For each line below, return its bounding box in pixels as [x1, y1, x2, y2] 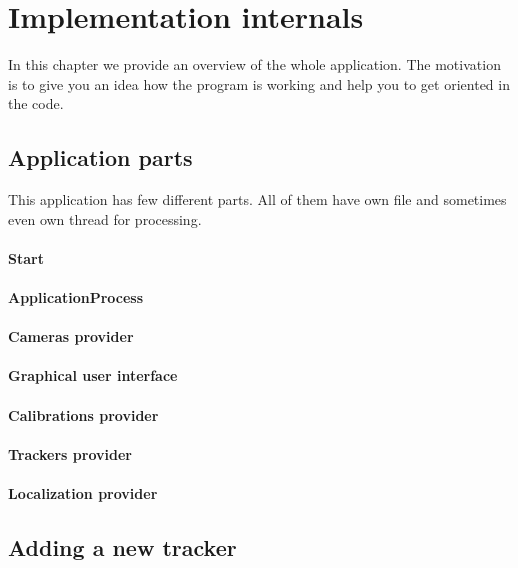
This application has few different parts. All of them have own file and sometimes [8, 189, 507, 210]
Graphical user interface [8, 365, 178, 386]
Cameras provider [8, 326, 134, 347]
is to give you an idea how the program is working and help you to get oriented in [8, 73, 510, 94]
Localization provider [8, 483, 158, 504]
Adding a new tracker [8, 532, 237, 562]
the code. [8, 93, 64, 114]
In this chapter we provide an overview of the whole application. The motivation [8, 54, 501, 75]
